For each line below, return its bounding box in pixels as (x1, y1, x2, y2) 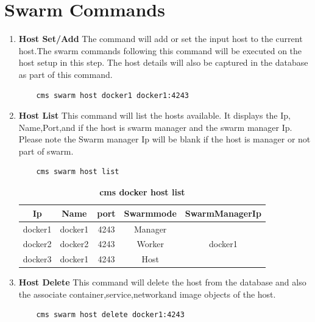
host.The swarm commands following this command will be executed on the (18, 44, 302, 57)
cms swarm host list (36, 167, 119, 177)
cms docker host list (99, 186, 185, 198)
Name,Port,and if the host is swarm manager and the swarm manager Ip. (18, 121, 292, 133)
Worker (136, 237, 164, 250)
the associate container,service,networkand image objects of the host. (18, 287, 276, 300)
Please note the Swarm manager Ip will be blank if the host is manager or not (18, 133, 311, 145)
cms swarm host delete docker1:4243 (36, 310, 185, 320)
